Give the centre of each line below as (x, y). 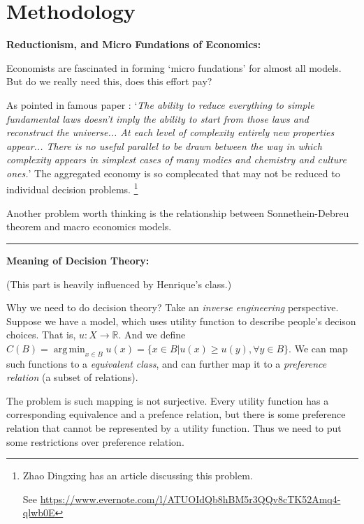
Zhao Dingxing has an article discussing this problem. (138, 476)
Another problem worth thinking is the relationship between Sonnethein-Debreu (178, 212)
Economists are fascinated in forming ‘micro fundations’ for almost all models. (174, 67)
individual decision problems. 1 (72, 188)
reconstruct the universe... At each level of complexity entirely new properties (170, 132)
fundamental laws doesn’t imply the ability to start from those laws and (158, 118)
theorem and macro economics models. (89, 226)
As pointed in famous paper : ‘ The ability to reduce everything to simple (160, 104)
